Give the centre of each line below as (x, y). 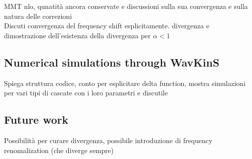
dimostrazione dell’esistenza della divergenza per (77, 35)
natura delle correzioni (38, 16)
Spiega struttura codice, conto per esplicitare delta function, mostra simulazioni (125, 83)
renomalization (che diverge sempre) (59, 150)
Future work (36, 119)
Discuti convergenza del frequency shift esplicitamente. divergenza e (107, 26)
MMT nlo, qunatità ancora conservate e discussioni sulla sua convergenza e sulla (126, 6)
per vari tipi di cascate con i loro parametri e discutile (86, 93)
